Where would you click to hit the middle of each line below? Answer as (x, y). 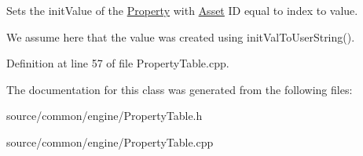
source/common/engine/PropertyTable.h (104, 116)
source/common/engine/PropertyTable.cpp (110, 141)
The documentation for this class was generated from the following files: (180, 89)
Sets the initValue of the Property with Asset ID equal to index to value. (182, 10)
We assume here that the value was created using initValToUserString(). (181, 36)
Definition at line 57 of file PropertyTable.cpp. (118, 63)
